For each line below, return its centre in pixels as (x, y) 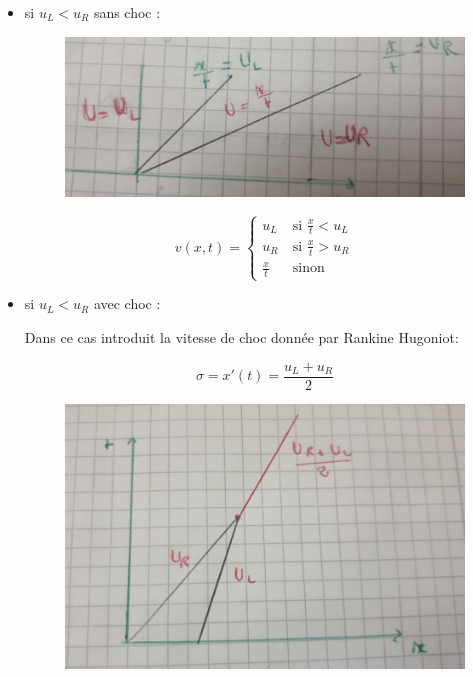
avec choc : (127, 303)
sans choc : (127, 12)
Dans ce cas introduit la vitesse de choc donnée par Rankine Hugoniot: (241, 337)
